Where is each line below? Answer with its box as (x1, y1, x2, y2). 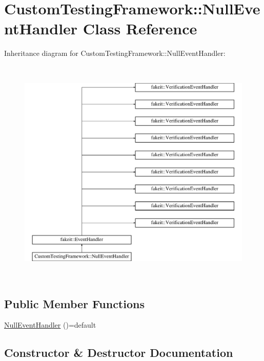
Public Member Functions (4, 295, 145, 311)
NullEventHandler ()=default (4, 319, 96, 330)
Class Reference (83, 18, 197, 39)
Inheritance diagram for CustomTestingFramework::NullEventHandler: (4, 48, 226, 58)
